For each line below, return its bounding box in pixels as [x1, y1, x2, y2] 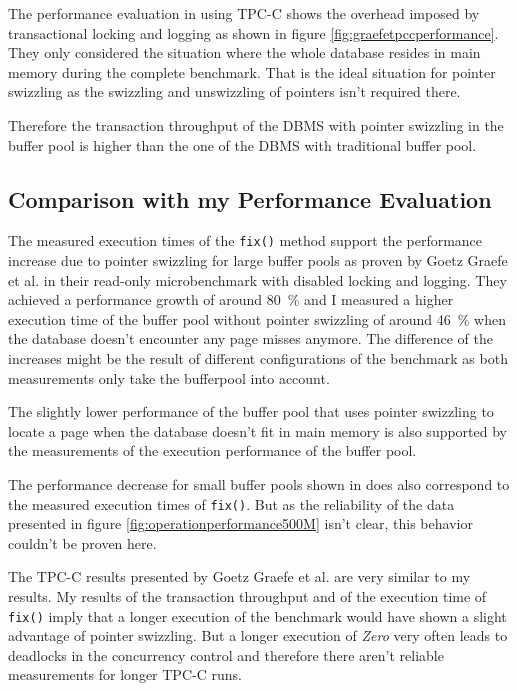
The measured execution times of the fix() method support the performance [8, 230, 483, 251]
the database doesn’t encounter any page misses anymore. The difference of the [8, 328, 494, 349]
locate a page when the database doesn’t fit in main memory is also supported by [8, 420, 507, 441]
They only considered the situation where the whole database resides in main [8, 42, 481, 63]
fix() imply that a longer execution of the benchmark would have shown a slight [8, 605, 507, 626]
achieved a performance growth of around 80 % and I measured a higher [8, 289, 454, 310]
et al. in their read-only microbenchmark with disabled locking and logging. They [8, 269, 507, 290]
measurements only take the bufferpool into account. [8, 367, 330, 388]
